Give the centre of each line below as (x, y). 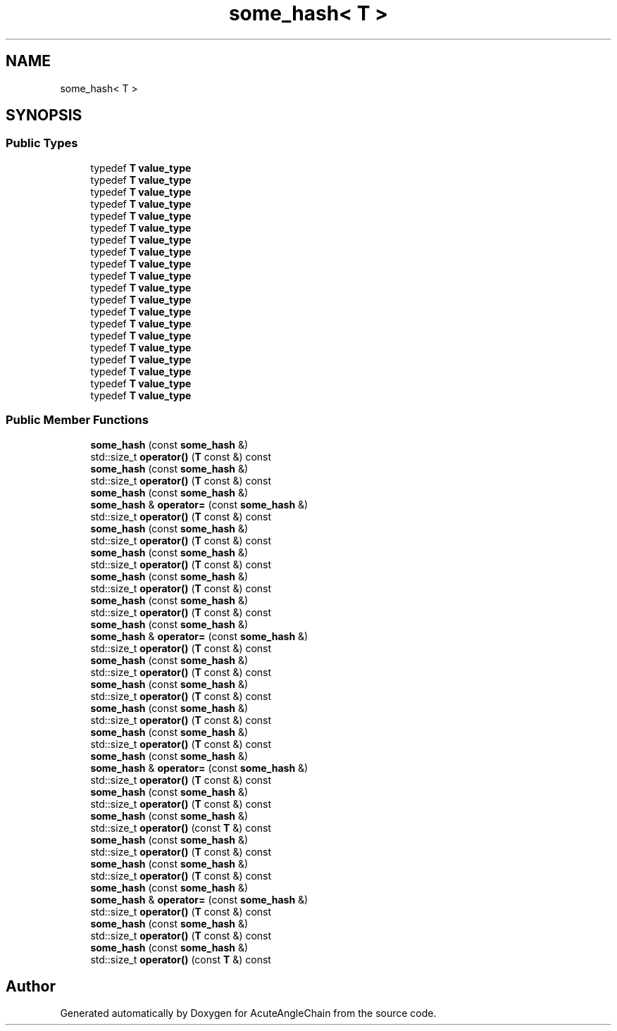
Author (31, 986)
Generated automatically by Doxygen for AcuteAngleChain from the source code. (248, 1013)
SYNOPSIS (44, 115)
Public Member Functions (77, 420)
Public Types (42, 143)
